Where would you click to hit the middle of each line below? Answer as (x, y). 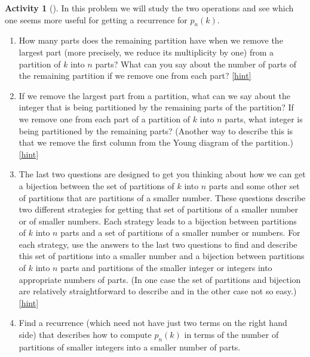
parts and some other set (254, 185)
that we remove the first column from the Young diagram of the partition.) (156, 142)
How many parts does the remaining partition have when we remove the (151, 40)
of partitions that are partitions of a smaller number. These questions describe (162, 197)
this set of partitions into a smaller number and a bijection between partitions (162, 256)
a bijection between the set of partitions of (96, 185)
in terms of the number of (231, 335)
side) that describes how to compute (85, 335)
